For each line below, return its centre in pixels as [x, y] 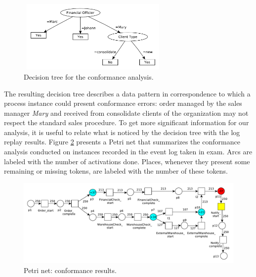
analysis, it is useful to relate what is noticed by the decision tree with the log [122, 132]
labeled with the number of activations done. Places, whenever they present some [127, 161]
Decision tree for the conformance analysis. [89, 76]
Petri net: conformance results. [70, 270]
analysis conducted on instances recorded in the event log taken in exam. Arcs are [128, 152]
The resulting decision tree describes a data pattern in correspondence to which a [127, 93]
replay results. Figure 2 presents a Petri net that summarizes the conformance [122, 142]
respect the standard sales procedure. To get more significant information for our [127, 122]
